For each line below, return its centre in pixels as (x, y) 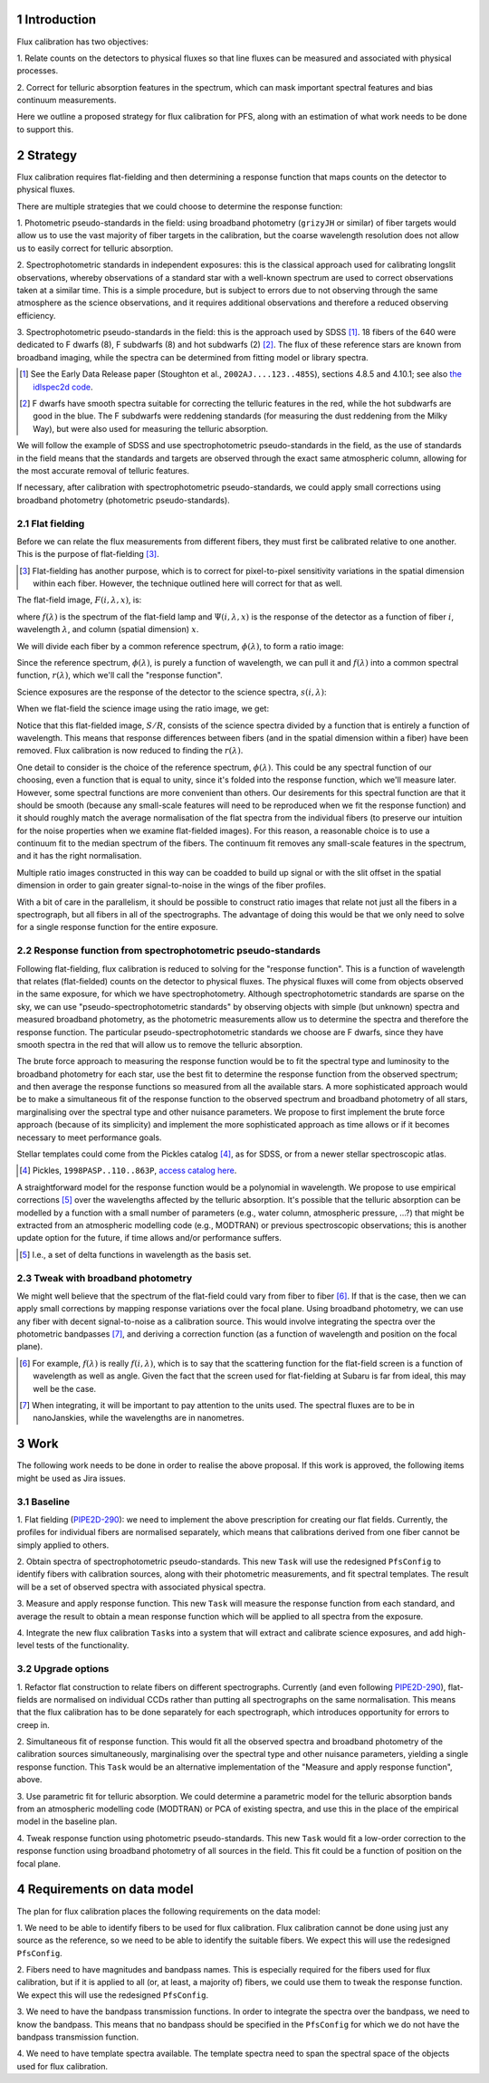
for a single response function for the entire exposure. (118, 927)
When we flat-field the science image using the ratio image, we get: (143, 709)
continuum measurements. (67, 101)
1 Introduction (57, 19)
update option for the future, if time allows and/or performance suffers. (149, 1238)
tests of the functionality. (83, 1646)
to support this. (45, 129)
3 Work (38, 1444)
